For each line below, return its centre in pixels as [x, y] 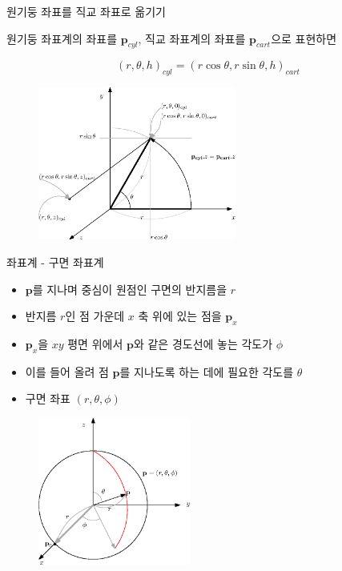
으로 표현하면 [304, 38]
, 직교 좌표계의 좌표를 [192, 38]
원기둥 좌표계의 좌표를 [62, 38]
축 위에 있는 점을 [180, 316]
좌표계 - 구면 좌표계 [55, 261]
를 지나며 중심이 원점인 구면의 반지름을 [130, 289]
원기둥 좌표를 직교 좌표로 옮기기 [86, 11]
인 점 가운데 [95, 316]
